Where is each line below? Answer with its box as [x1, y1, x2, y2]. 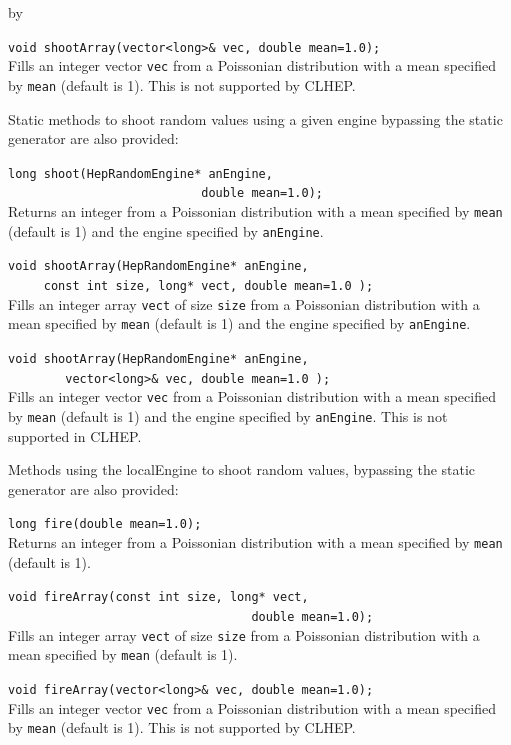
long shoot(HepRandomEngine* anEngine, [8, 166, 273, 181]
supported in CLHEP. [8, 425, 142, 446]
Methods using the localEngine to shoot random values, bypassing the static [8, 459, 476, 480]
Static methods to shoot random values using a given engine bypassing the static [8, 108, 503, 129]
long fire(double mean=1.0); [8, 517, 202, 532]
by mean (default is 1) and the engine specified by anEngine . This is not [8, 405, 448, 426]
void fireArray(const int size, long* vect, [8, 590, 309, 605]
